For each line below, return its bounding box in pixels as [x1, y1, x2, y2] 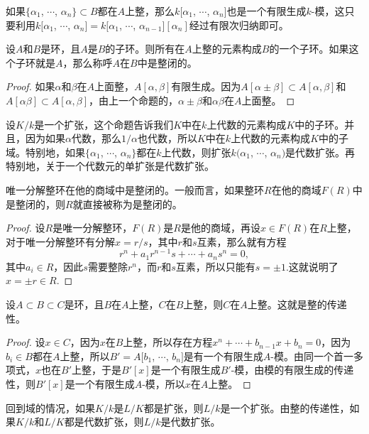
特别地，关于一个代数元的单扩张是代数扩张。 [6, 158, 214, 173]
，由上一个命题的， [89, 92, 179, 107]
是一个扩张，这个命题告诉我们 [34, 116, 174, 131]
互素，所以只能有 [175, 259, 255, 273]
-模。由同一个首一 [270, 348, 353, 363]
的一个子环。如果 [269, 41, 349, 56]
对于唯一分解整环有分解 [6, 234, 115, 249]
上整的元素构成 [192, 41, 262, 56]
